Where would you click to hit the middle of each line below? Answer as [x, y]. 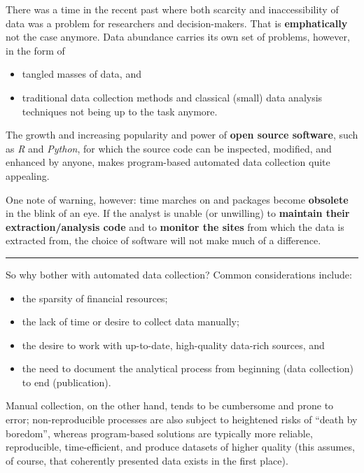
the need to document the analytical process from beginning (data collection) [188, 368]
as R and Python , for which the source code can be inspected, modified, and [169, 148]
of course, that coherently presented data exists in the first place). [147, 460]
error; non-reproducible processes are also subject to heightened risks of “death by [182, 419]
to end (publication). [66, 382]
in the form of [35, 50]
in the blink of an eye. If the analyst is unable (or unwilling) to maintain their [178, 213]
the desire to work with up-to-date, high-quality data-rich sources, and [173, 345]
